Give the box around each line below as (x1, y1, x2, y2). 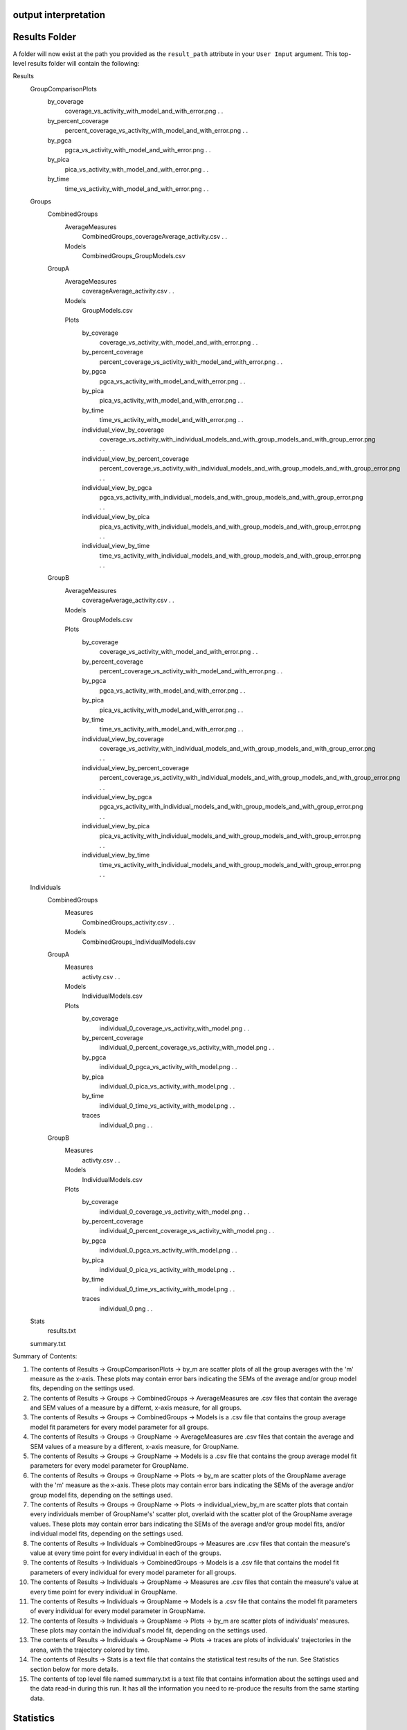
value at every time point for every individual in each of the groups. (30, 1549, 221, 1557)
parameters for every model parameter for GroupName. (30, 1462, 189, 1470)
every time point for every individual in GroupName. (30, 1587, 178, 1596)
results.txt (47, 1327, 76, 1335)
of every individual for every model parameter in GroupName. (30, 1607, 206, 1615)
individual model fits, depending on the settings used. (30, 1529, 183, 1538)
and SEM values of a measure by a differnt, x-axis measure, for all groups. (30, 1403, 242, 1412)
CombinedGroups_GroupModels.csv (82, 251, 186, 259)
